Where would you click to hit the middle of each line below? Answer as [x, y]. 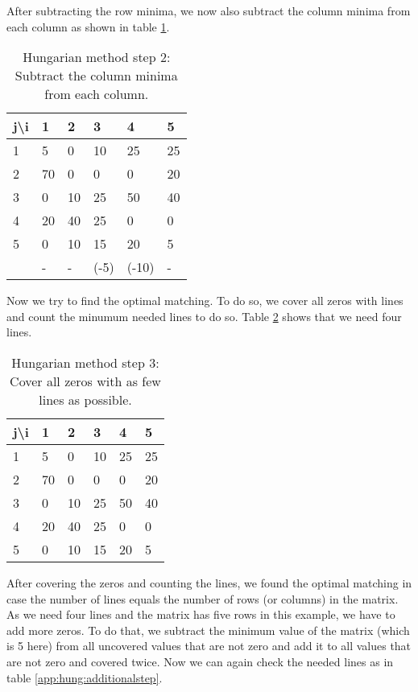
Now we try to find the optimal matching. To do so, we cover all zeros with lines [205, 301]
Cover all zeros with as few [85, 381]
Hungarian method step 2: [97, 57]
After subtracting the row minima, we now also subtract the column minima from [209, 10]
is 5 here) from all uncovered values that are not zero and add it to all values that [209, 646]
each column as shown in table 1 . [88, 26]
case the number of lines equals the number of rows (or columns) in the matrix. [203, 598]
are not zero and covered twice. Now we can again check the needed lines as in [200, 661]
